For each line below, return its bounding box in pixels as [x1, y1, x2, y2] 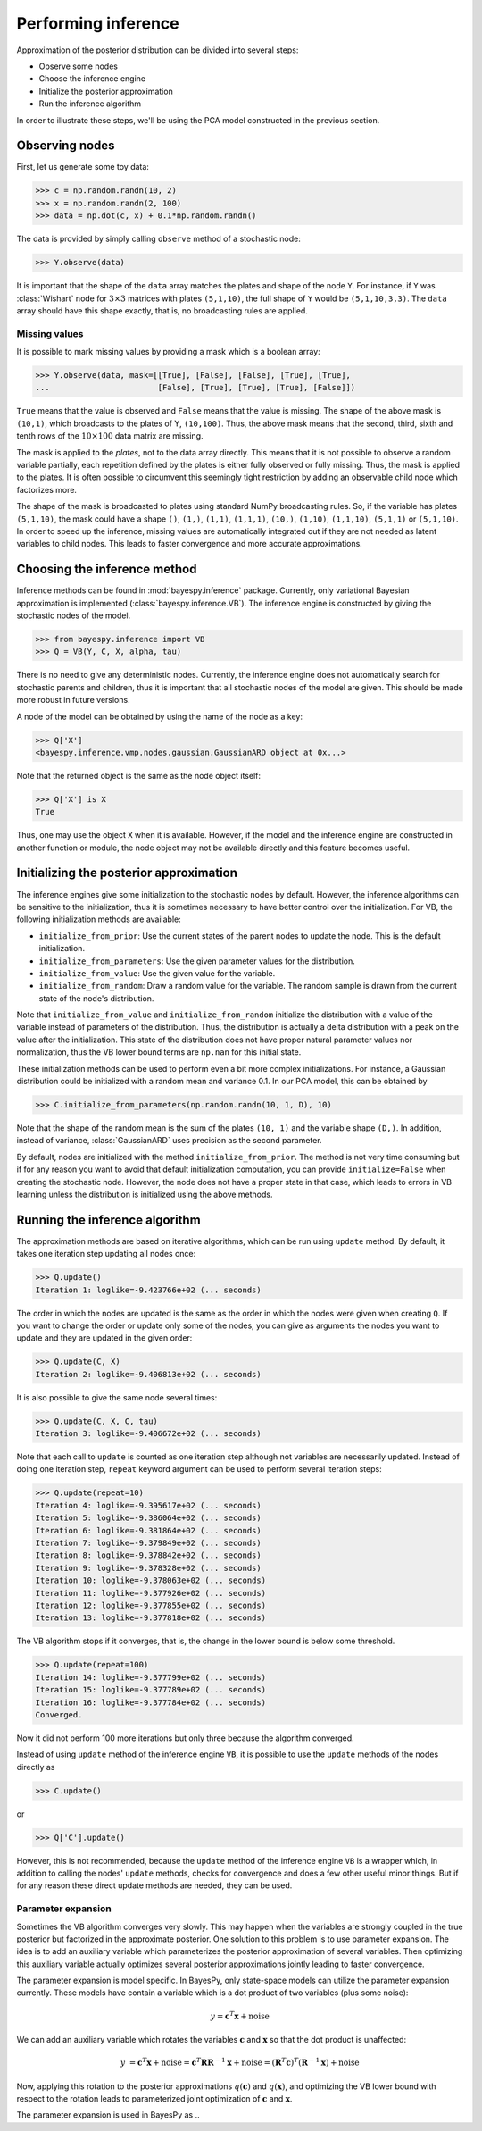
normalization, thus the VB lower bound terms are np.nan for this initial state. [16, 1047, 302, 1057]
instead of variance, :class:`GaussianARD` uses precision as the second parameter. [16, 1135, 322, 1146]
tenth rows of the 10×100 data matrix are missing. [16, 430, 204, 441]
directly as [16, 1761, 55, 1772]
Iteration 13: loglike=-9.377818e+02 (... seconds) [35, 1613, 267, 1623]
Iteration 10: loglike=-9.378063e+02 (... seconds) [35, 1575, 267, 1585]
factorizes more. [16, 484, 78, 495]
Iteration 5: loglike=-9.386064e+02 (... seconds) [35, 1513, 262, 1523]
